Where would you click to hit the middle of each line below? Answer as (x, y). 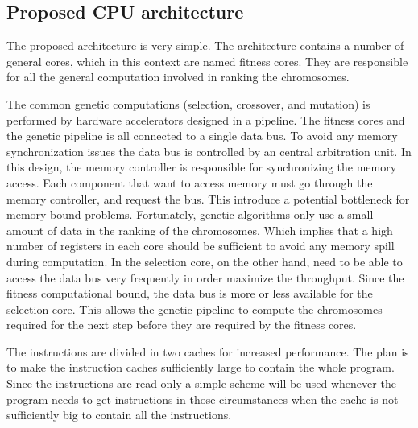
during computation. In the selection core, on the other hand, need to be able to (205, 261)
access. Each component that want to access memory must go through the (190, 182)
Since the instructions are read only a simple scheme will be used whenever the (201, 383)
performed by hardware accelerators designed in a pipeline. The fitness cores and (206, 119)
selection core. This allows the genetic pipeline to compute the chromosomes (195, 309)
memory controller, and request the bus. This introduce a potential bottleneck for (208, 198)
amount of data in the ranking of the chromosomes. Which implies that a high (200, 230)
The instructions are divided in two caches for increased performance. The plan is (208, 351)
